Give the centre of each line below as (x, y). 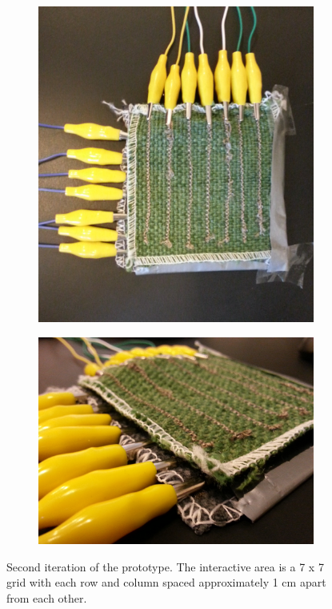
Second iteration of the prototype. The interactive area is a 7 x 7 (165, 566)
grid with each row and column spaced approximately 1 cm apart (166, 582)
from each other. (47, 597)
